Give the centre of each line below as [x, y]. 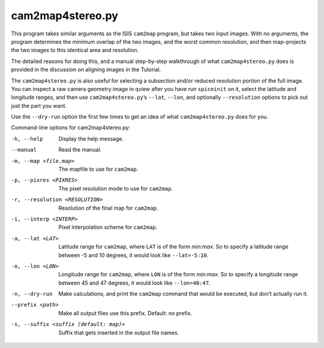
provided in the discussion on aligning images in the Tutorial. [86, 69]
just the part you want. [39, 105]
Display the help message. [91, 138]
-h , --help [27, 139]
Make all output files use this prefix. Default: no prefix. [125, 313]
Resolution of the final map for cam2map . [108, 208]
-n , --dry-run [32, 294]
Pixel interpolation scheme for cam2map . [108, 227]
